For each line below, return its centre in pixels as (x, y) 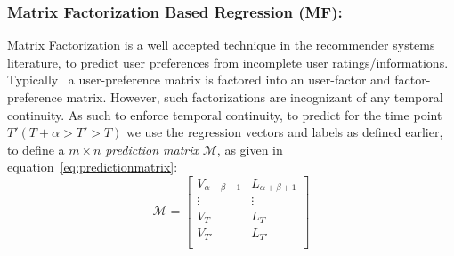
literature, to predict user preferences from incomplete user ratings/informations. (228, 62)
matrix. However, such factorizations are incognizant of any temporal (255, 97)
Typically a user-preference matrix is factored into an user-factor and (199, 80)
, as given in (250, 149)
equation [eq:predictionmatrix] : (93, 167)
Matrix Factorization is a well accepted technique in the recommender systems (221, 45)
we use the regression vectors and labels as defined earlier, (285, 132)
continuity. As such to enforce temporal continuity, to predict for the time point (225, 114)
